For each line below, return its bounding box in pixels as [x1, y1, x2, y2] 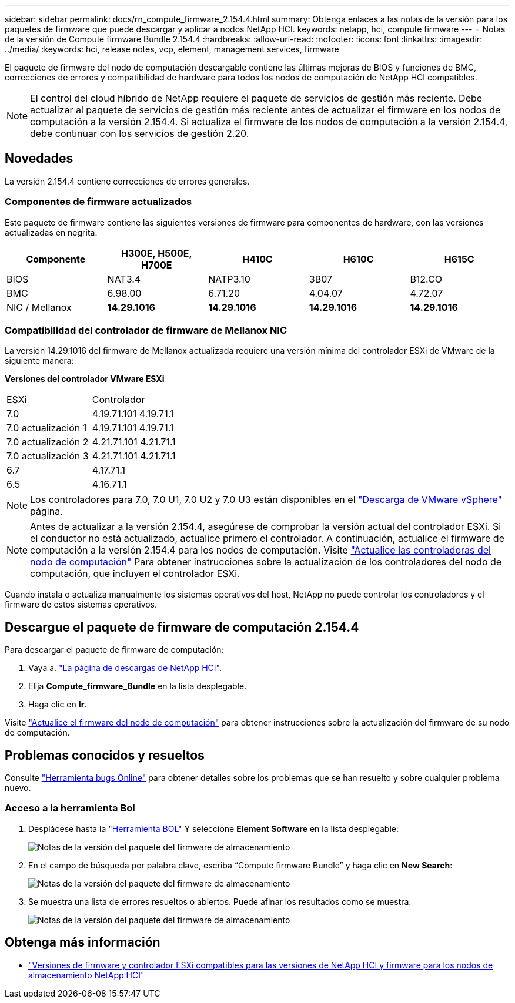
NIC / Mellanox [6, 301, 72, 313]
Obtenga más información [5, 935, 160, 950]
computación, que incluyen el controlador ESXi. [30, 568, 240, 580]
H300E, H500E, [121, 247, 192, 259]
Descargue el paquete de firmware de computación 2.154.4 [5, 619, 359, 635]
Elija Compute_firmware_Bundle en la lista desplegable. [28, 681, 247, 692]
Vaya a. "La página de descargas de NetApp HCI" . [28, 663, 222, 673]
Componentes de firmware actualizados [5, 196, 192, 208]
